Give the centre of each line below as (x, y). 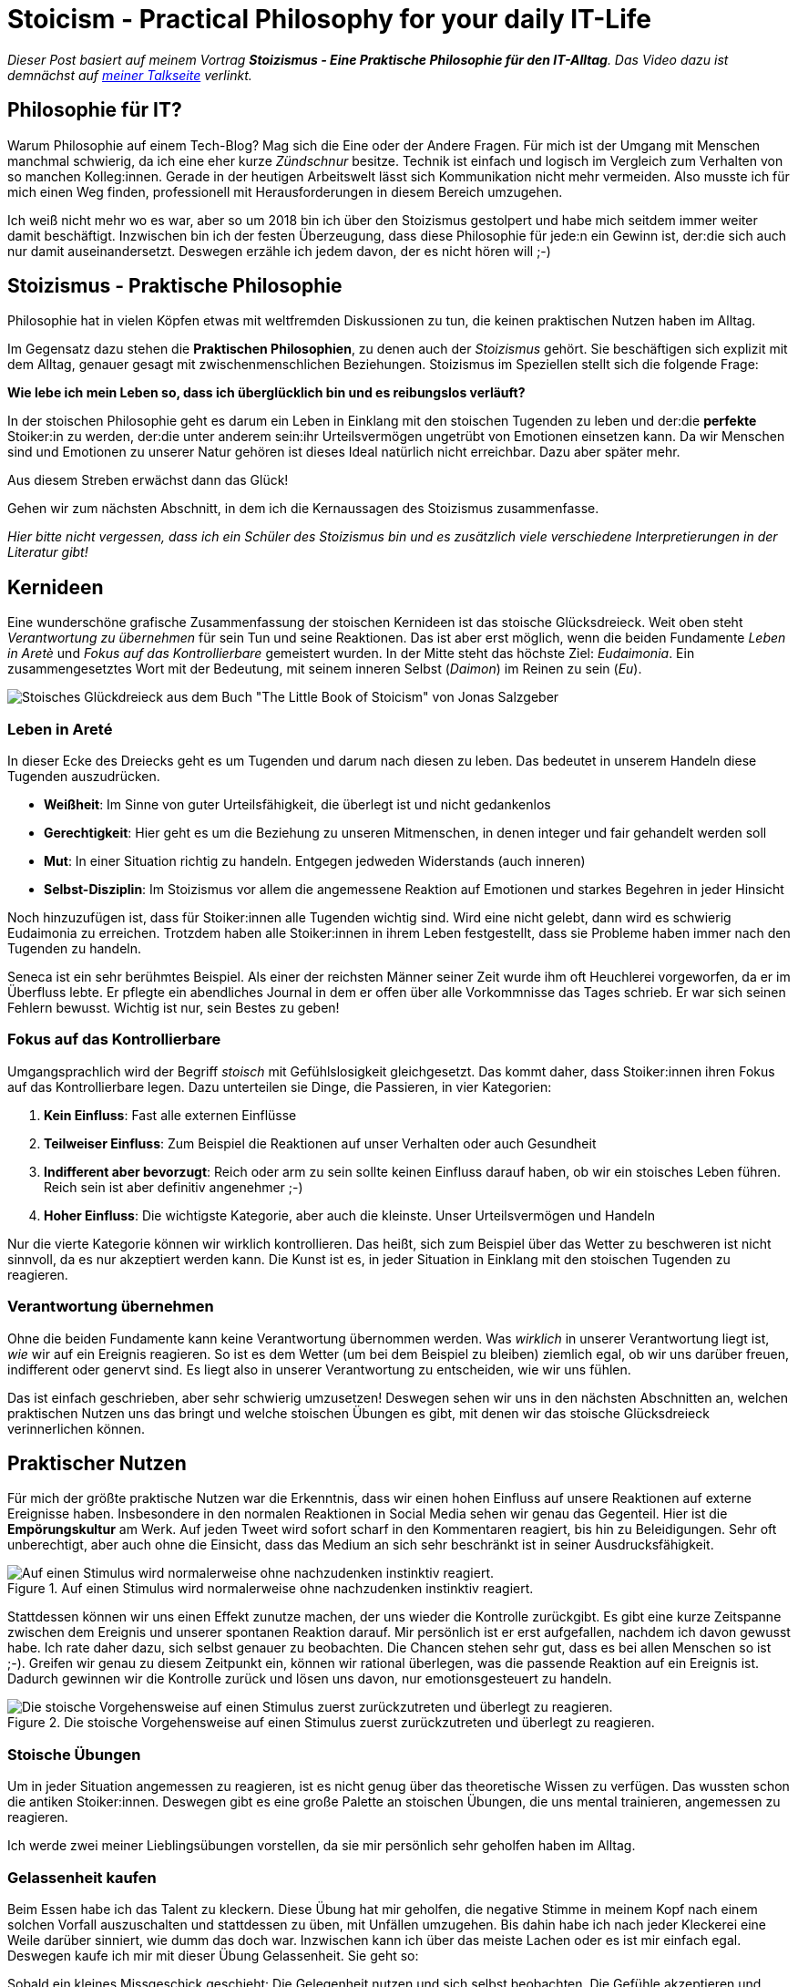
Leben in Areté (60, 729)
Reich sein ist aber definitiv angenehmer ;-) (174, 1187)
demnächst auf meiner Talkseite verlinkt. (130, 75)
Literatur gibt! (48, 552)
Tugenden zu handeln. (75, 949)
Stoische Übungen (74, 1754)
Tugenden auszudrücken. (84, 777)
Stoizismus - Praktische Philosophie (175, 286)
